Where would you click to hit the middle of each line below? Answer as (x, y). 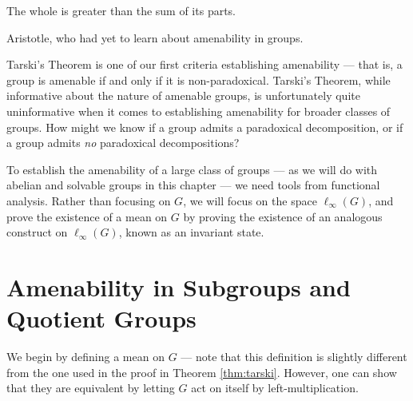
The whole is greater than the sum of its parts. (121, 10)
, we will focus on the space (250, 200)
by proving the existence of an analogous (283, 216)
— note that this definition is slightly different (294, 357)
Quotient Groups (101, 318)
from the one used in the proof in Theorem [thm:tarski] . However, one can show (202, 372)
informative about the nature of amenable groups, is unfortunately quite (183, 95)
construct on (37, 232)
